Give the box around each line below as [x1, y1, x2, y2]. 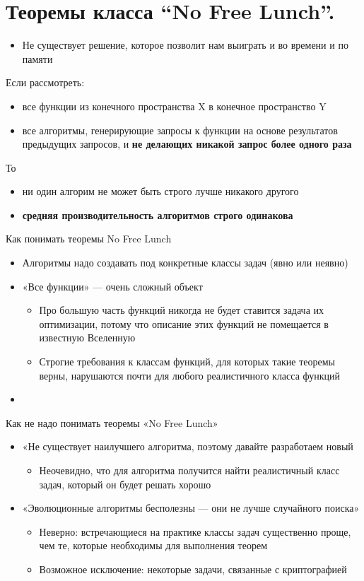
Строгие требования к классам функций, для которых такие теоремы [39, 354, 335, 369]
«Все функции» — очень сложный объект [22, 278, 203, 293]
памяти [22, 51, 53, 66]
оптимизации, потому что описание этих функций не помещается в [39, 316, 329, 331]
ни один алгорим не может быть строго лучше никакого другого [22, 184, 299, 199]
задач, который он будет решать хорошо [39, 476, 211, 491]
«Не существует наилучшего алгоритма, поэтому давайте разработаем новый [22, 439, 353, 454]
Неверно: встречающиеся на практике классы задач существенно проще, [39, 524, 351, 539]
